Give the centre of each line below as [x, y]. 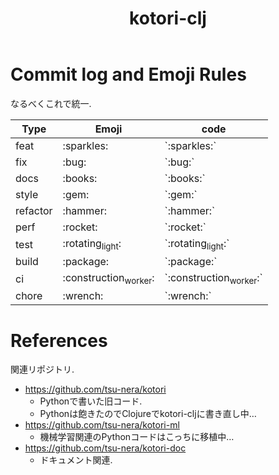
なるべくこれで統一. [51, 103]
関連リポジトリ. [42, 369]
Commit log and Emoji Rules [128, 74]
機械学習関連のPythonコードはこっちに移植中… [137, 437]
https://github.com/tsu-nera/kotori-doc [105, 448]
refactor [34, 210]
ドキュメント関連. [76, 460]
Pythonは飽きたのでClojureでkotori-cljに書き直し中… [148, 414]
